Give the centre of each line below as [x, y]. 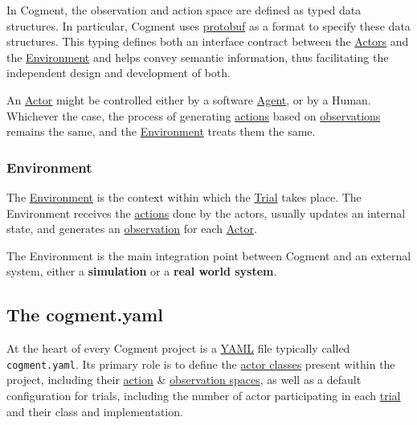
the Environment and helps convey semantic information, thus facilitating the [198, 57]
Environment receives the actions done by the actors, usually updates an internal [206, 212]
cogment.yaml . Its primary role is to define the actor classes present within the [201, 364]
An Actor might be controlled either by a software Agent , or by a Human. [189, 99]
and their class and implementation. [95, 411]
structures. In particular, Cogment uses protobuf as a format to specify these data [208, 25]
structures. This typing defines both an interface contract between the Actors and [208, 41]
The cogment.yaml [85, 315]
